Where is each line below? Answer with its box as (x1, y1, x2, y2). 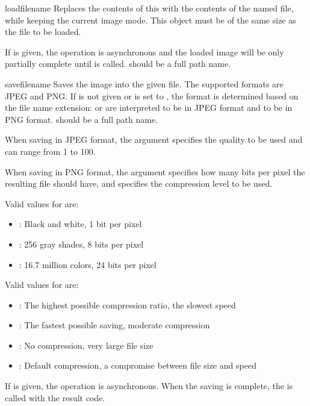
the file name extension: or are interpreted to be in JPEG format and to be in (5, 101, 293, 114)
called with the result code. (5, 391, 105, 404)
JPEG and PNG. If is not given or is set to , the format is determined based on (5, 89, 299, 102)
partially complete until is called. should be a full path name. (5, 57, 231, 70)
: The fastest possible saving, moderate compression (19, 319, 210, 331)
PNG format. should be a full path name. (5, 113, 158, 125)
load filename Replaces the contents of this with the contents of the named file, (5, 2, 294, 14)
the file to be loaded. (5, 25, 81, 38)
